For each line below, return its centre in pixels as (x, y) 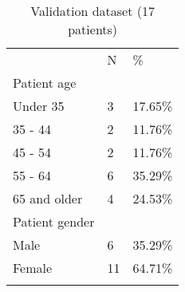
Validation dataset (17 (92, 11)
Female (33, 268)
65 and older (48, 198)
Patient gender (54, 221)
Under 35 (39, 106)
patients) (93, 29)
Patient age (45, 83)
